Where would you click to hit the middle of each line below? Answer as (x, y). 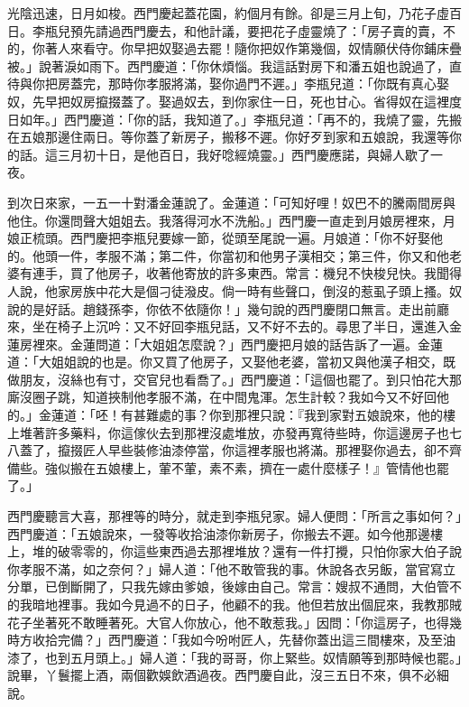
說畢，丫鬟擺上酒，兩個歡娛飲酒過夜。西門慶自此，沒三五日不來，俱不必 (222, 675)
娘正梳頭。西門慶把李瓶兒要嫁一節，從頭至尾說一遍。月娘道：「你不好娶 (219, 238)
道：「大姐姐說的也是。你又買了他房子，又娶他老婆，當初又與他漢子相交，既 (231, 362)
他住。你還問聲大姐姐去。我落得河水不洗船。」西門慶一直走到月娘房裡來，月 (231, 220)
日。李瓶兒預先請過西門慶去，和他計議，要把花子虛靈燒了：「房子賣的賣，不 (231, 30)
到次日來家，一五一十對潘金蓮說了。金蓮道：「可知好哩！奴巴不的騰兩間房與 (231, 202)
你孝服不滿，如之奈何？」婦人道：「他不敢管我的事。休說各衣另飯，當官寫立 (231, 568)
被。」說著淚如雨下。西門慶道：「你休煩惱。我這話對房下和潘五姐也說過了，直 (234, 65)
